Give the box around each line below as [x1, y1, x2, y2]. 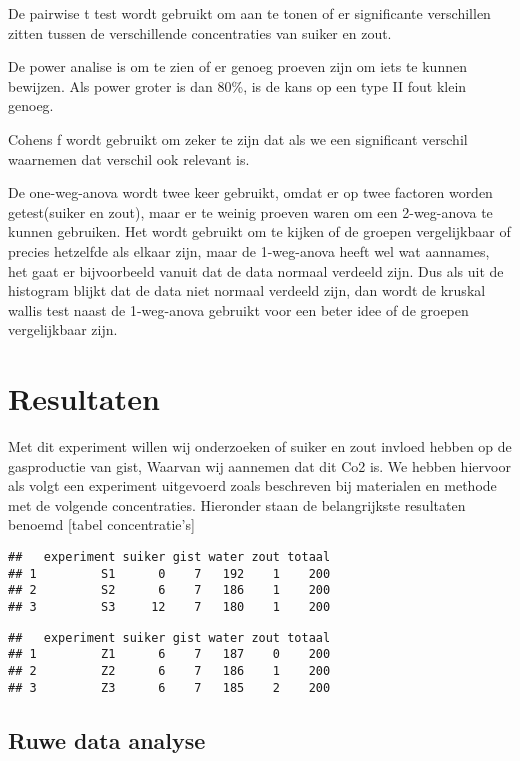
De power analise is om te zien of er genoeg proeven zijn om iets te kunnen [8, 56, 467, 77]
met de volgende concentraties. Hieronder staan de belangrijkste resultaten [8, 494, 466, 515]
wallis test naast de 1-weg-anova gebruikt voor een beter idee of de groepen [8, 299, 469, 320]
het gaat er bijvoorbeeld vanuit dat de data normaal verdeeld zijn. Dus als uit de [8, 260, 504, 281]
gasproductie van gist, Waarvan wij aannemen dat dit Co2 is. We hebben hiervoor [8, 455, 511, 476]
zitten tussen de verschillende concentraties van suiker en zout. [8, 22, 392, 43]
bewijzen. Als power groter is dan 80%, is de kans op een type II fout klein [8, 75, 467, 96]
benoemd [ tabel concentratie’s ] [8, 514, 195, 535]
